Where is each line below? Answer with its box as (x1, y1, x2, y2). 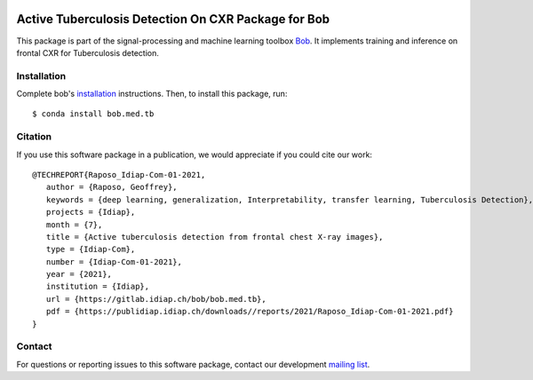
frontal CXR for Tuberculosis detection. (16, 47, 159, 58)
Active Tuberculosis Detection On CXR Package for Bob (16, 12, 330, 27)
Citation (16, 131, 52, 143)
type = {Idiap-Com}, (45, 244, 136, 255)
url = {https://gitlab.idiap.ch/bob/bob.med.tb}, (45, 294, 266, 304)
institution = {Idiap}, (45, 281, 150, 292)
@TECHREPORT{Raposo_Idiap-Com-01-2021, (32, 170, 206, 179)
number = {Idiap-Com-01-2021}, (45, 257, 182, 266)
